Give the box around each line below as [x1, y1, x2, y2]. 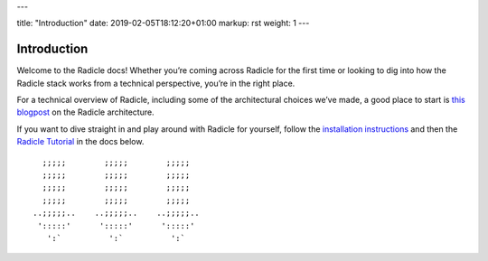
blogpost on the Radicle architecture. [16, 107, 155, 117]
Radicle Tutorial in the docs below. [16, 136, 145, 147]
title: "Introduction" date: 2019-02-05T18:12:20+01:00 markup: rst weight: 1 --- [16, 18, 310, 29]
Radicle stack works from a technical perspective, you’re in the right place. [16, 78, 296, 89]
